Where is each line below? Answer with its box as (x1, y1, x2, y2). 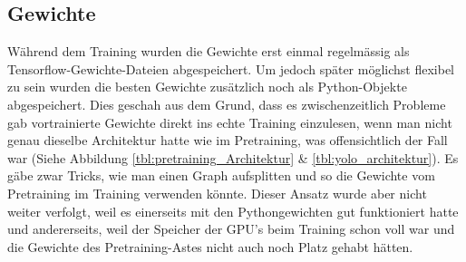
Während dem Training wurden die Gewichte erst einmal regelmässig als (7, 42, 410, 61)
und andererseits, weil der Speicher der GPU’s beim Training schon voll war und (7, 219, 455, 238)
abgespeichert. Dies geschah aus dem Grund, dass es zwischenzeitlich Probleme (7, 94, 446, 113)
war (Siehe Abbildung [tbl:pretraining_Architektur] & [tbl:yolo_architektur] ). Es (7, 148, 459, 167)
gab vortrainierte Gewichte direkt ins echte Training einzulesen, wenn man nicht (7, 112, 452, 131)
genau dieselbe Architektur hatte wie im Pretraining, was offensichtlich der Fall (7, 131, 448, 150)
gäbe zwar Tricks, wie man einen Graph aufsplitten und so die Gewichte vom (7, 166, 435, 185)
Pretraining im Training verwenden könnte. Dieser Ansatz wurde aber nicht (7, 183, 427, 202)
